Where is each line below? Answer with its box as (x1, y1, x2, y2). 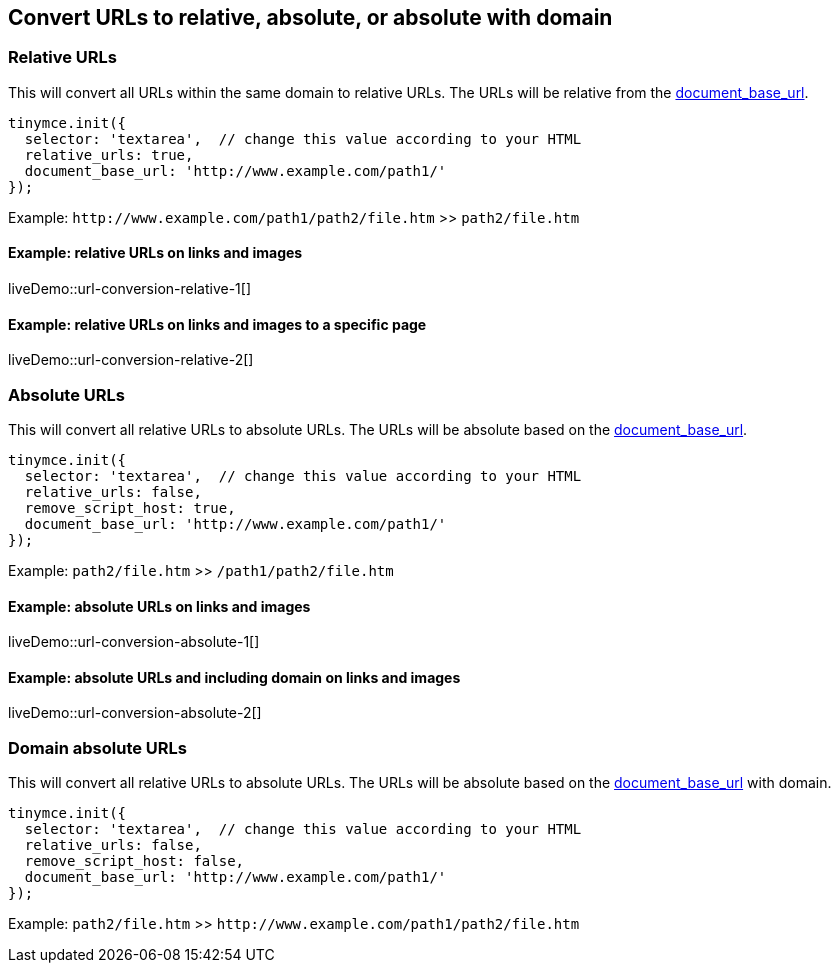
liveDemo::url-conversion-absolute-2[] (8, 704, 262, 722)
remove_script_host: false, (24, 853, 245, 870)
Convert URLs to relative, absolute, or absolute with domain (8, 5, 613, 30)
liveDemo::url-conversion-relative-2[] (8, 351, 254, 369)
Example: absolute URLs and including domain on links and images (8, 668, 461, 686)
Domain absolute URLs (8, 737, 187, 758)
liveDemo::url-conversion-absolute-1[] (8, 633, 260, 651)
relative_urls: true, (24, 146, 194, 163)
